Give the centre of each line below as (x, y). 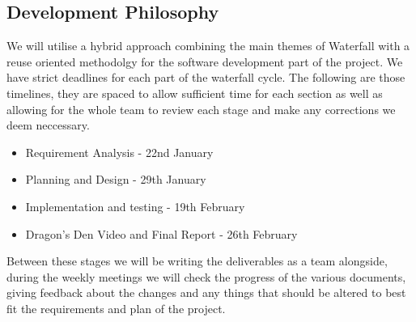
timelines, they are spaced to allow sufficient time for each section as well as (195, 93)
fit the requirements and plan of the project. (116, 308)
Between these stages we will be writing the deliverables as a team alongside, (197, 261)
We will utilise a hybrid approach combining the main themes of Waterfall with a (208, 46)
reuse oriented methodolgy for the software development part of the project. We (205, 61)
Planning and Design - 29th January (116, 179)
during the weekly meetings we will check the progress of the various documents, (206, 276)
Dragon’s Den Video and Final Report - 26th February (161, 233)
